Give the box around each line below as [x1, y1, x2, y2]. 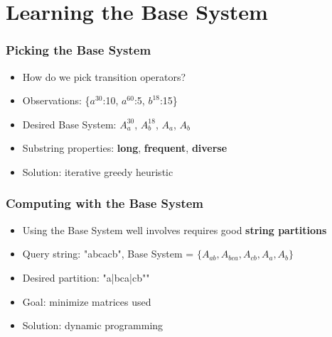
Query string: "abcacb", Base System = [22, 246, 194, 261]
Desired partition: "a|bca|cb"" [22, 270, 150, 284]
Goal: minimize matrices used [22, 294, 151, 309]
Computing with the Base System [6, 194, 203, 212]
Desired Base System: [22, 116, 117, 131]
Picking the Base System [6, 41, 151, 59]
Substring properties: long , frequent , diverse [22, 140, 227, 155]
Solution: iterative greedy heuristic [22, 164, 173, 179]
